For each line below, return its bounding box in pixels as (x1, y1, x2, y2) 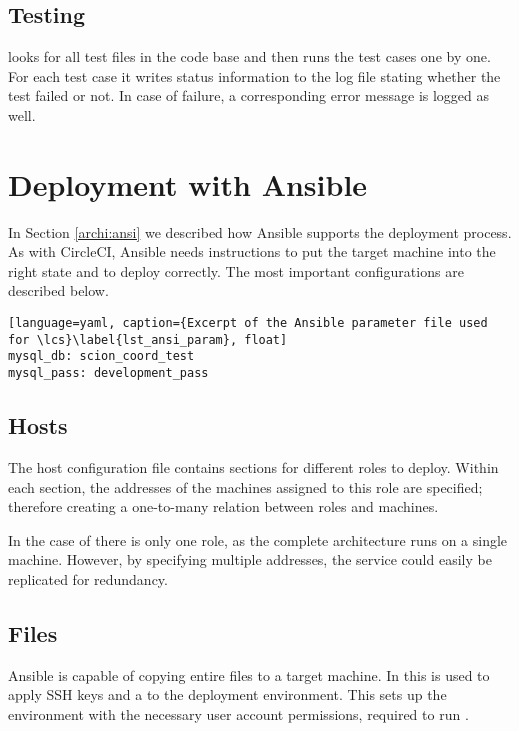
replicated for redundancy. (8, 568, 168, 589)
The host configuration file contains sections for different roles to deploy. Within (8, 456, 499, 477)
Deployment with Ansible (8, 163, 368, 204)
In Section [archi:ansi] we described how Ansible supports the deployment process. (8, 221, 512, 242)
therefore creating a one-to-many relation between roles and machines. (8, 496, 439, 517)
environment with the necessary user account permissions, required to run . (8, 703, 469, 724)
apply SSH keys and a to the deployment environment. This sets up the (8, 684, 447, 705)
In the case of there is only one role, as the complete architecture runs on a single (8, 529, 508, 550)
